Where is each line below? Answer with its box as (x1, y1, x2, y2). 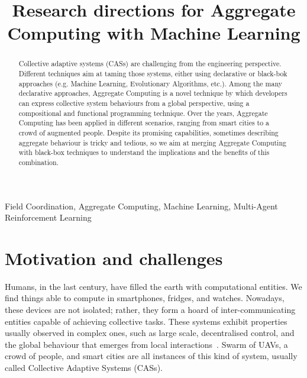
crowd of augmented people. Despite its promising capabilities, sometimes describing (18, 127, 279, 137)
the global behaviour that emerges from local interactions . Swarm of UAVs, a (5, 338, 288, 350)
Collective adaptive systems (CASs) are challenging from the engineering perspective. (18, 59, 282, 69)
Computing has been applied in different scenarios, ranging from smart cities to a (18, 118, 270, 128)
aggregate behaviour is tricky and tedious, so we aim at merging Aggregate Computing (18, 137, 286, 147)
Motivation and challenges (5, 245, 223, 270)
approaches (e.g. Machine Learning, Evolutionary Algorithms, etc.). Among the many (18, 78, 282, 88)
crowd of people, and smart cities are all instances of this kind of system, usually (5, 350, 298, 362)
